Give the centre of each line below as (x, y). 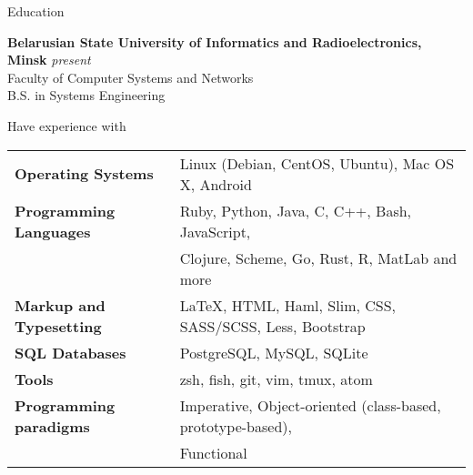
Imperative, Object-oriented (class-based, (310, 405)
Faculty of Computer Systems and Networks (131, 77)
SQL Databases (70, 352)
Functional (213, 452)
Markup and (60, 305)
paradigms (52, 426)
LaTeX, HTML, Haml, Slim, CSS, (288, 305)
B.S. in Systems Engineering (86, 95)
